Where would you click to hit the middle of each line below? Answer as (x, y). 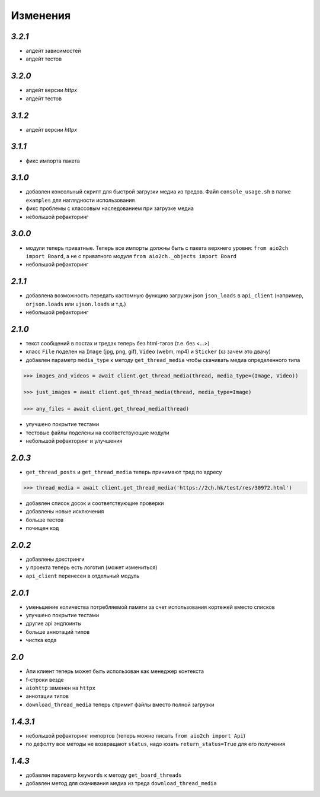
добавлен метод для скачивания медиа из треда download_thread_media (121, 783)
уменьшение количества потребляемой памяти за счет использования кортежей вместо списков (150, 607)
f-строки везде (45, 679)
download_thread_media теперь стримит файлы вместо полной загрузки (120, 704)
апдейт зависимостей (53, 51)
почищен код (42, 528)
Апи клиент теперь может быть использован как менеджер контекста (115, 671)
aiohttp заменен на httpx (61, 688)
